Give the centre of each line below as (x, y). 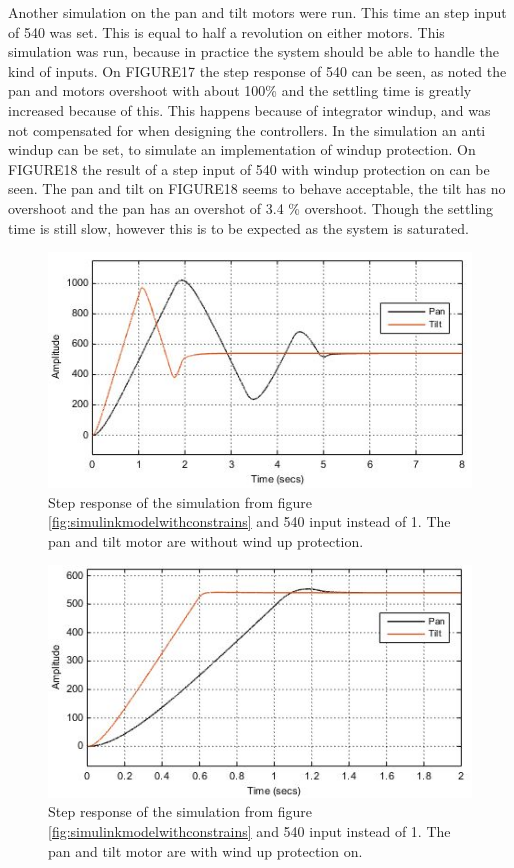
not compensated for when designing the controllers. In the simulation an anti (247, 129)
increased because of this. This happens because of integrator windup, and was (249, 109)
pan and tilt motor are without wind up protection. (206, 540)
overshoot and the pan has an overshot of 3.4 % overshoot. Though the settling (251, 207)
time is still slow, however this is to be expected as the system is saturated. (238, 227)
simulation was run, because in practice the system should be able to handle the (253, 51)
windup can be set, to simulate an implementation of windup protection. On (242, 149)
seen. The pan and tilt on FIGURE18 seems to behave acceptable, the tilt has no (257, 188)
